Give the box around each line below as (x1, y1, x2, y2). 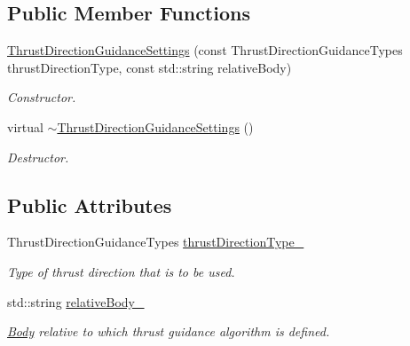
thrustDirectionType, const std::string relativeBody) (7, 58, 292, 76)
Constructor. (7, 88, 76, 106)
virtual (7, 117, 43, 136)
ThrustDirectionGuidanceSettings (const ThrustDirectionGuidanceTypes (7, 41, 403, 59)
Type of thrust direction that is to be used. (7, 262, 235, 280)
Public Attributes (7, 191, 172, 218)
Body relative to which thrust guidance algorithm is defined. (7, 322, 330, 341)
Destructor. (7, 147, 69, 166)
